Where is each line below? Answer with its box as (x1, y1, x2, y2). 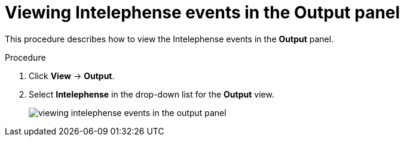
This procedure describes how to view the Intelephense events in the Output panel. (5, 33, 334, 44)
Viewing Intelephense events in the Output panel (5, 2, 400, 23)
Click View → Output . (29, 70, 115, 81)
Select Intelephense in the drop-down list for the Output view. (29, 89, 274, 99)
